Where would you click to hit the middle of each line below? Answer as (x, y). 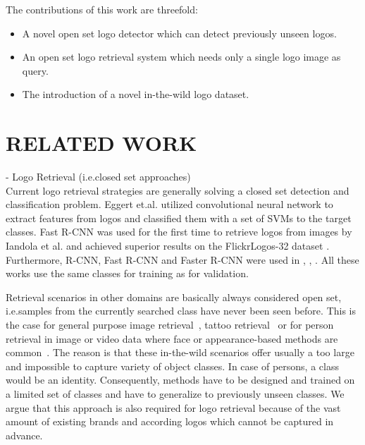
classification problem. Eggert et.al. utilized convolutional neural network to (169, 204)
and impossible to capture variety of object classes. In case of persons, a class (172, 366)
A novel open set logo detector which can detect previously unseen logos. (179, 33)
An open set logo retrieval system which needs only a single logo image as (181, 57)
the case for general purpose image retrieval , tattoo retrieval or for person (170, 325)
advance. (24, 435)
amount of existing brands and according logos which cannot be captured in (170, 421)
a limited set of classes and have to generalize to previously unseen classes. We (175, 394)
